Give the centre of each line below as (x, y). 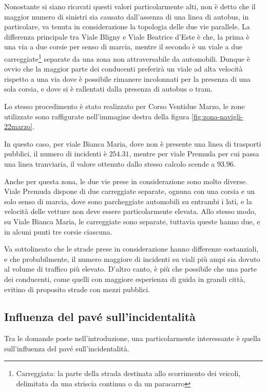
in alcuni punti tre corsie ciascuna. (58, 231)
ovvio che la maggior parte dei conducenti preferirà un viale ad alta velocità (123, 69)
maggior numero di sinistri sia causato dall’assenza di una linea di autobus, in (127, 16)
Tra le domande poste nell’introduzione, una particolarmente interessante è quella (132, 338)
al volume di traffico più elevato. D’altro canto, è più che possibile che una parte (130, 269)
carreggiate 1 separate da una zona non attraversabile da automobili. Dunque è (127, 58)
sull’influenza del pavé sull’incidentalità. (67, 348)
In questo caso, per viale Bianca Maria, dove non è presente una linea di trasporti (133, 143)
